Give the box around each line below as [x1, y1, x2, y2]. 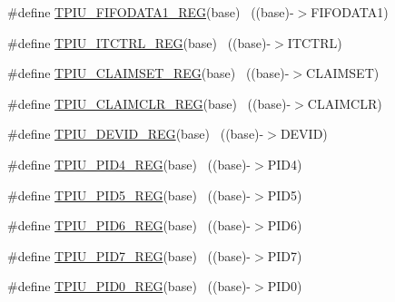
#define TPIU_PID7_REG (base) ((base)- [7, 246, 252, 265]
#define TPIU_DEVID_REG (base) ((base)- [7, 124, 264, 143]
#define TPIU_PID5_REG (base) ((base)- [7, 185, 252, 204]
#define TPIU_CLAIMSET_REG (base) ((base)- [7, 63, 290, 83]
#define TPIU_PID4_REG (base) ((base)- [7, 154, 252, 173]
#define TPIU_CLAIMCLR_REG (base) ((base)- [7, 93, 291, 112]
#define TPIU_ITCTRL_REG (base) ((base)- [7, 33, 272, 52]
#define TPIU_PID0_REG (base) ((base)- [7, 277, 252, 296]
